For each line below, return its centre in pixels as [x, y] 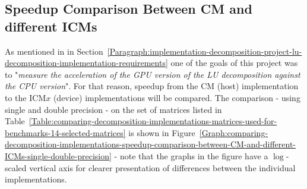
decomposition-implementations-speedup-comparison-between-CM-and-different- [150, 144]
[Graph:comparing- [234, 132]
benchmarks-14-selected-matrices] [65, 132]
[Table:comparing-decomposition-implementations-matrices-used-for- [153, 121]
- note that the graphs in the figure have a [191, 155]
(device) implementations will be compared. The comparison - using [177, 97]
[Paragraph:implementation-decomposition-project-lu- [205, 51]
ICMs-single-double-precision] [58, 155]
